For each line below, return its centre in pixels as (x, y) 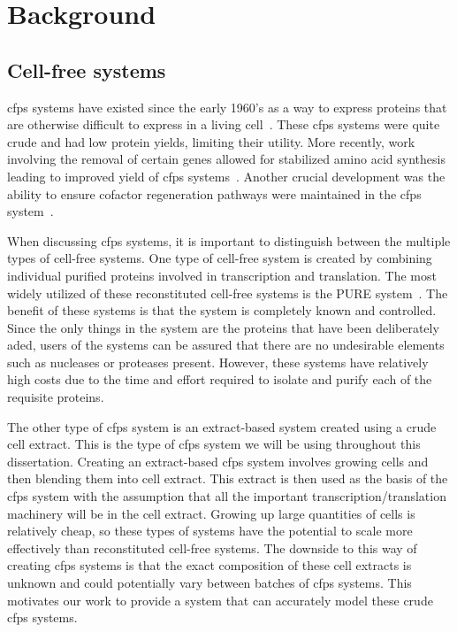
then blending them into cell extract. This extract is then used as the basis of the (228, 478)
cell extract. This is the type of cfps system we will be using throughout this (214, 444)
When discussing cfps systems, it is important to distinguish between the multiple (229, 240)
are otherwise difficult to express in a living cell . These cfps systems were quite (224, 124)
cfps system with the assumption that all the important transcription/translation (227, 496)
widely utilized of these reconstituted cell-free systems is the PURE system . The (228, 293)
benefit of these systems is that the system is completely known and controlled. (222, 310)
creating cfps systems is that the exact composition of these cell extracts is (209, 565)
